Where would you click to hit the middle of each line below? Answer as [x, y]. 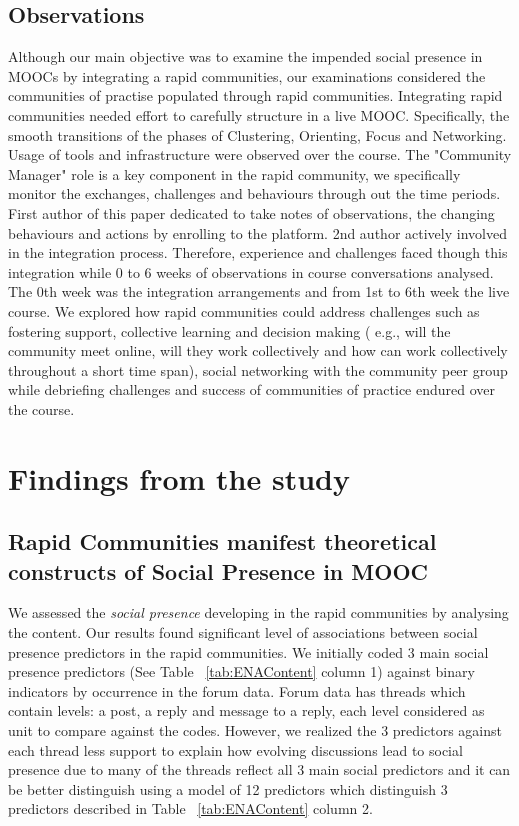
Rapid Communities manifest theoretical [222, 541]
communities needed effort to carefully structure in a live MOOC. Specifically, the [259, 114]
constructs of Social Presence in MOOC [218, 570]
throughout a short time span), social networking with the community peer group [258, 369]
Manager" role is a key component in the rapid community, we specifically [234, 173]
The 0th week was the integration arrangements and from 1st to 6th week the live [259, 291]
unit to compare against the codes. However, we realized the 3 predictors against [255, 730]
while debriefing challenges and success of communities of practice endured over [252, 389]
